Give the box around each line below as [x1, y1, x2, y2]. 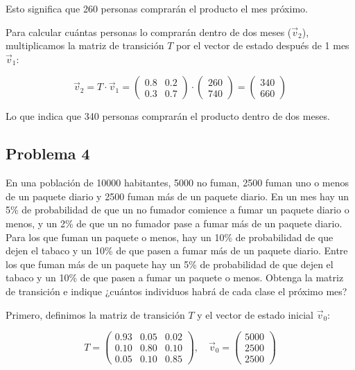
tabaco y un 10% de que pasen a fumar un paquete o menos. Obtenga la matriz [6, 270, 344, 285]
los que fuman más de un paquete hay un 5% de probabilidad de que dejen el [6, 256, 334, 271]
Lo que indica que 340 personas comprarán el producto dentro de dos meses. [6, 109, 330, 123]
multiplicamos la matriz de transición [6, 38, 164, 53]
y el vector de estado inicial [197, 307, 313, 321]
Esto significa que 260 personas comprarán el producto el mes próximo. [6, 1, 308, 15]
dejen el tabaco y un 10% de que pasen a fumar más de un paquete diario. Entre [6, 243, 348, 258]
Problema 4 [6, 143, 90, 164]
